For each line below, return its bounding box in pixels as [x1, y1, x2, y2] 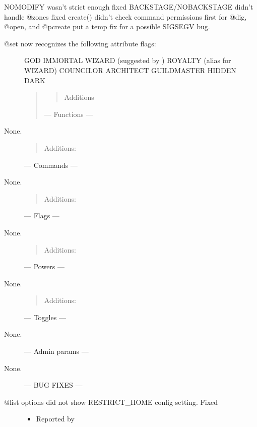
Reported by [36, 413, 75, 424]
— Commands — [24, 159, 78, 170]
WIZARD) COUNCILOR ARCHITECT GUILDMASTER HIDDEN [24, 65, 236, 75]
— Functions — [44, 108, 93, 119]
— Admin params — [24, 346, 89, 356]
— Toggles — [24, 312, 66, 322]
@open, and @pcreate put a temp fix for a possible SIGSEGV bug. [4, 21, 210, 32]
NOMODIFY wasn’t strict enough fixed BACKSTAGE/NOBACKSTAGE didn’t [4, 2, 253, 12]
